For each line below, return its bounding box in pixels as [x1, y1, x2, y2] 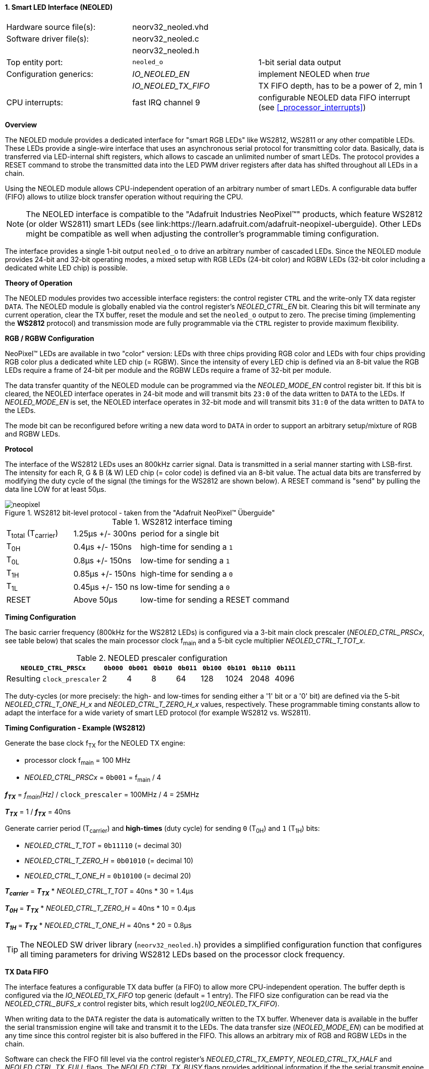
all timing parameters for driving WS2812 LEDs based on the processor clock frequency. [20, 949, 345, 959]
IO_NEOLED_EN [132, 69, 190, 79]
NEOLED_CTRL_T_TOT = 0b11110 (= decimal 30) [24, 841, 182, 850]
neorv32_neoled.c [132, 33, 199, 44]
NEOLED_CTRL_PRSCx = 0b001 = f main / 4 [24, 773, 161, 783]
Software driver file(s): [6, 33, 89, 44]
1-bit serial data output [258, 57, 341, 67]
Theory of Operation [5, 278, 72, 287]
